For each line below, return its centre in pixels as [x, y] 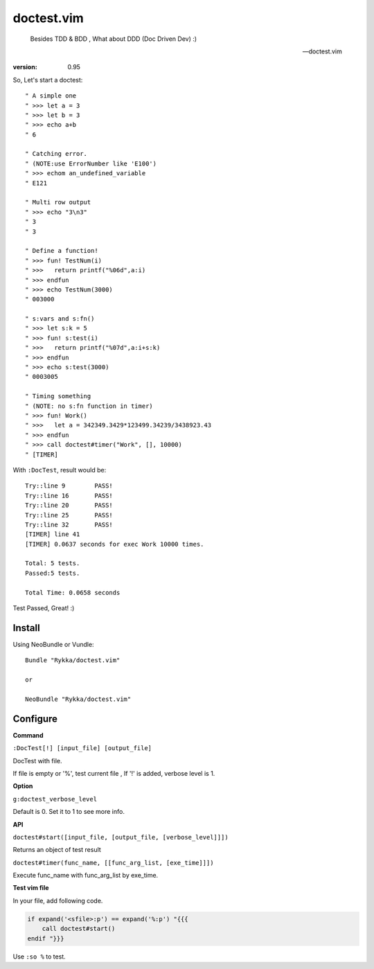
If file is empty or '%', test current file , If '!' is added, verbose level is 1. [114, 773]
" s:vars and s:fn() [60, 319]
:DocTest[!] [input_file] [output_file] [82, 748]
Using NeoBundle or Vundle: [53, 644]
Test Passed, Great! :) [44, 608]
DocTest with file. [37, 761]
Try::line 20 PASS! [69, 505]
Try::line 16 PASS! [69, 496]
